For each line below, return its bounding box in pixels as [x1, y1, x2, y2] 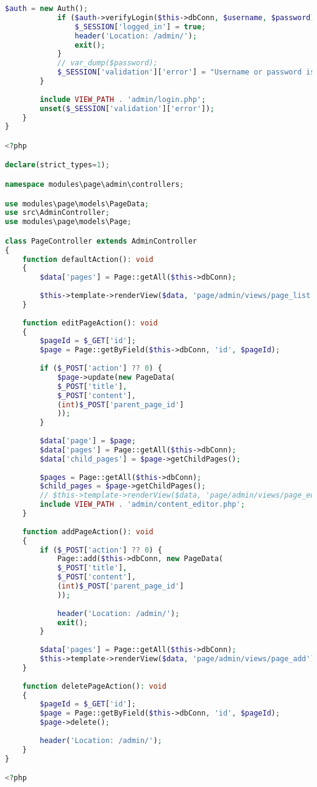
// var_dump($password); [57, 59, 158, 68]
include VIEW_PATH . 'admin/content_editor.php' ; [40, 500, 245, 509]
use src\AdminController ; [5, 208, 110, 217]
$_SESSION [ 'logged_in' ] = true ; [74, 22, 206, 31]
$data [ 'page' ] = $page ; [40, 437, 136, 446]
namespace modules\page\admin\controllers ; [5, 180, 184, 189]
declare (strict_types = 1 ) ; [5, 161, 110, 170]
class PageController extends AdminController [5, 236, 198, 245]
